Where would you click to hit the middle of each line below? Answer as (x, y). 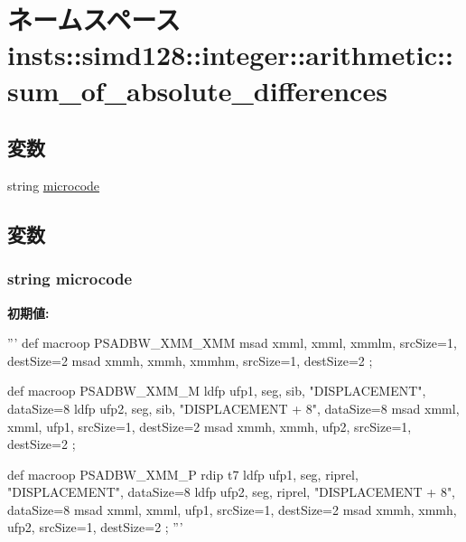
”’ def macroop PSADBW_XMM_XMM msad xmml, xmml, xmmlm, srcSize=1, (232, 343)
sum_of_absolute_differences (197, 90)
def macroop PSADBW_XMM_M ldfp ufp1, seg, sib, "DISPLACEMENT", (217, 391)
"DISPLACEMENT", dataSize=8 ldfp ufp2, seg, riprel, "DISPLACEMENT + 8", (232, 492)
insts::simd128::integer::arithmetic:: (230, 55)
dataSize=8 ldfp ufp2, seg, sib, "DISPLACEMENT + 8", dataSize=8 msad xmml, (233, 408)
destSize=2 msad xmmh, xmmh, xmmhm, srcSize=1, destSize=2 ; (190, 360)
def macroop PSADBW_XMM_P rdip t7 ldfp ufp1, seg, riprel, (183, 474)
